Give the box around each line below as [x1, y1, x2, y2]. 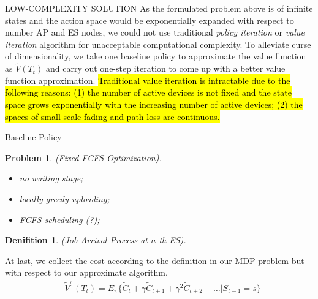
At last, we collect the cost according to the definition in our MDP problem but [5, 254, 305, 267]
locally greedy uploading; [19, 192, 110, 205]
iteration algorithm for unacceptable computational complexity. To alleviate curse [5, 37, 311, 50]
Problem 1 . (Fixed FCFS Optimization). [5, 151, 162, 164]
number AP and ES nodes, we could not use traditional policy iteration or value [5, 26, 305, 39]
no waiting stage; [19, 172, 83, 184]
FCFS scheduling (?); [19, 213, 100, 225]
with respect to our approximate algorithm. [5, 266, 168, 279]
